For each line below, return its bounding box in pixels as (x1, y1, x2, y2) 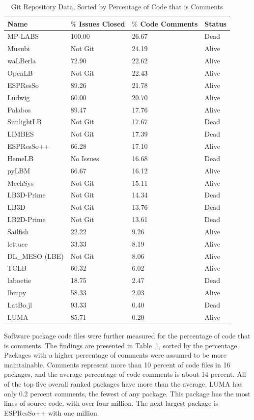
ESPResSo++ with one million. (4, 407, 99, 418)
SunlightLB (7, 116, 42, 127)
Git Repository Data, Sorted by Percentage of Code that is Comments (11, 1, 223, 11)
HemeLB (7, 153, 34, 163)
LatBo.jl (7, 300, 32, 309)
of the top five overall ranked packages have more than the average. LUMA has (4, 378, 243, 389)
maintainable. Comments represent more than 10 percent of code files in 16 (4, 359, 230, 369)
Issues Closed (79, 18, 125, 28)
